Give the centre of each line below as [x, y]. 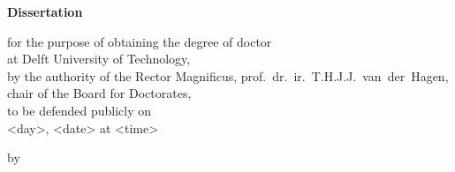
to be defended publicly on [79, 110]
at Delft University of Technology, [99, 59]
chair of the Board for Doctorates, [99, 93]
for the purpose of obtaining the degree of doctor [140, 41]
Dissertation [45, 11]
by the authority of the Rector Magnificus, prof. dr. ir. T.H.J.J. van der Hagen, [228, 75]
